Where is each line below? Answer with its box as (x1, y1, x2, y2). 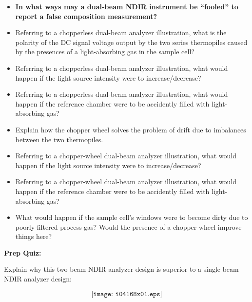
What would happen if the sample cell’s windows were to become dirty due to (15, 212, 248, 222)
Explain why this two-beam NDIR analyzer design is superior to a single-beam (4, 264, 239, 274)
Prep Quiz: (4, 247, 41, 258)
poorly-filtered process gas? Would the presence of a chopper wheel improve (15, 221, 242, 232)
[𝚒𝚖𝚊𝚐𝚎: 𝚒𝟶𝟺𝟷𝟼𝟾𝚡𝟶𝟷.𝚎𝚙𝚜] (91, 290, 162, 298)
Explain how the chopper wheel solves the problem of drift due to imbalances (15, 124, 246, 134)
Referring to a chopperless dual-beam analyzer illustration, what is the (15, 27, 227, 38)
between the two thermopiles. (15, 134, 103, 144)
